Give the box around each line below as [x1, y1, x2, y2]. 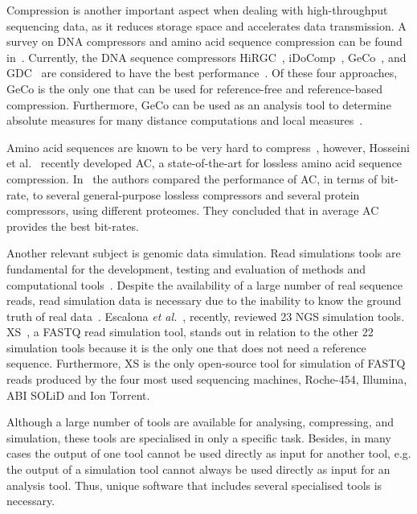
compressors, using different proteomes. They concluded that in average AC [6, 202, 379, 219]
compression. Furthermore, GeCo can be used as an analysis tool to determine [6, 96, 391, 113]
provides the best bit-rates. [6, 217, 139, 234]
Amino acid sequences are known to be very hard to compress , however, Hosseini [6, 138, 410, 155]
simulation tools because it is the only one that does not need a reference [6, 339, 366, 356]
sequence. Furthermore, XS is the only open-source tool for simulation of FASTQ [6, 355, 406, 372]
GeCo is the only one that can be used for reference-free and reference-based [6, 80, 382, 97]
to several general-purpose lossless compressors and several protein [32, 186, 360, 203]
